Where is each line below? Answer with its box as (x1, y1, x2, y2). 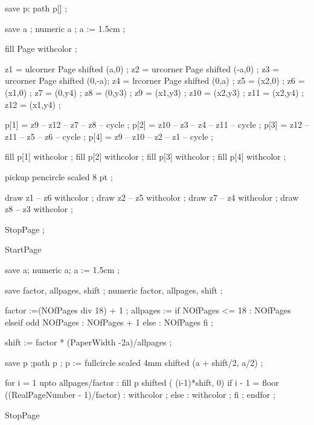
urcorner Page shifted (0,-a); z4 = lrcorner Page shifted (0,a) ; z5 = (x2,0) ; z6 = (5, 74, 305, 87)
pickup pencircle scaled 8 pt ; (5, 170, 113, 183)
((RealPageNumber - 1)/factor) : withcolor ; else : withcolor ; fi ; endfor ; (5, 388, 275, 401)
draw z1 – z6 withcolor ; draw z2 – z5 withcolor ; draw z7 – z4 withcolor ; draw (5, 190, 299, 203)
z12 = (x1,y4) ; (5, 98, 61, 110)
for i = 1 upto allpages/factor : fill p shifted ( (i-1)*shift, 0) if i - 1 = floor (5, 376, 279, 389)
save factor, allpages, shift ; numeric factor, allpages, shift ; (5, 283, 223, 296)
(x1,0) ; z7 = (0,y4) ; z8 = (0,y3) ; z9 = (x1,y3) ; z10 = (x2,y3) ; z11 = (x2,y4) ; (5, 86, 304, 98)
